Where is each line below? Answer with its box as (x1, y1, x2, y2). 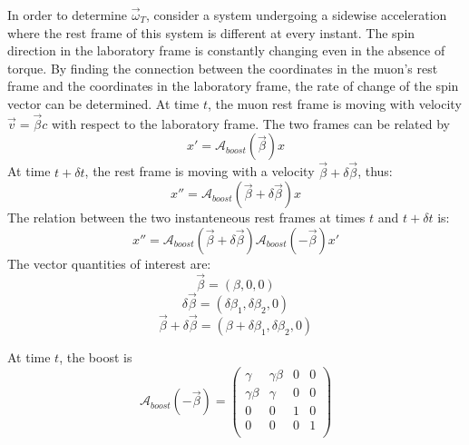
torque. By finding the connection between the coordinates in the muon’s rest (7, 58, 438, 77)
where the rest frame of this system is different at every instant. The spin (7, 23, 415, 42)
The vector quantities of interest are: (7, 253, 211, 272)
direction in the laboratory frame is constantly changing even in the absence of (7, 41, 445, 60)
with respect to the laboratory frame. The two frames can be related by (51, 114, 450, 133)
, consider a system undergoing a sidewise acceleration (145, 5, 447, 24)
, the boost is (59, 348, 132, 367)
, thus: (357, 162, 393, 181)
